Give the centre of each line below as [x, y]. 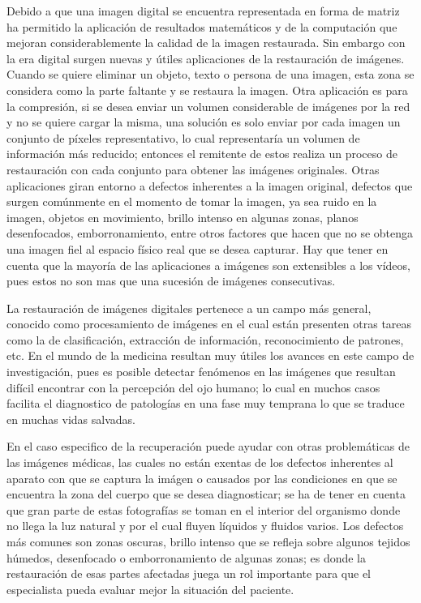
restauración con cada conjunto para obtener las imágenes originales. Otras [193, 169]
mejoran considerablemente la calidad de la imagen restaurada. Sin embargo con [206, 43]
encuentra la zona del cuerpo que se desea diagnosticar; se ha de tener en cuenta [206, 494]
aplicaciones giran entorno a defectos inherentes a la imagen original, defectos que [210, 185]
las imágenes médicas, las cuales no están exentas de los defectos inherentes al [200, 462]
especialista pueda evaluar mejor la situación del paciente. [150, 589]
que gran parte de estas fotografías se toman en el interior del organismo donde [204, 509]
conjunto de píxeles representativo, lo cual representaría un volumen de [183, 137]
